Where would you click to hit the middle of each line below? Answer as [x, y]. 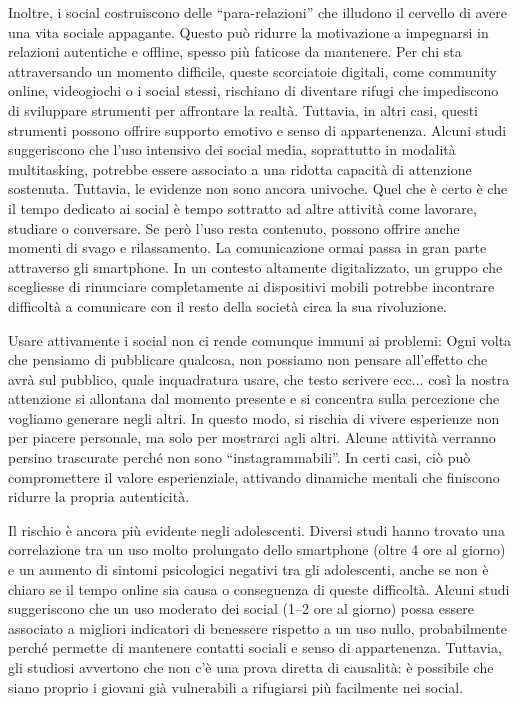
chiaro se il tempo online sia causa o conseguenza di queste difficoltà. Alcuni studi [259, 588]
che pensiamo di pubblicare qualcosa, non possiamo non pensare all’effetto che [248, 359]
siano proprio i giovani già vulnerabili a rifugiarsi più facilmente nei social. [236, 686]
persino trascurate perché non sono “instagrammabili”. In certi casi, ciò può [239, 457]
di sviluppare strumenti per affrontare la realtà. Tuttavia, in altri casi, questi [243, 109]
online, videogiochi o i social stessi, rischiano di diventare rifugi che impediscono [253, 90]
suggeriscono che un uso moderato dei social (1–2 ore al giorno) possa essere [241, 608]
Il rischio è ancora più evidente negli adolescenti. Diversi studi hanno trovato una [256, 529]
